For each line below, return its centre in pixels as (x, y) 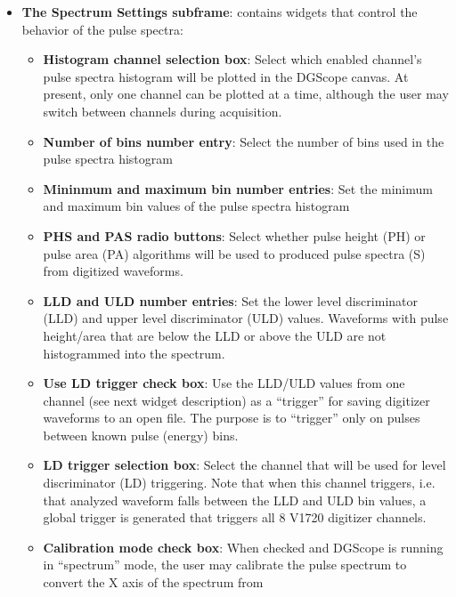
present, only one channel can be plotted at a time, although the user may (246, 94)
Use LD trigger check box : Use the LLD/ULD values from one (224, 383)
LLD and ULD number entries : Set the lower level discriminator (230, 300)
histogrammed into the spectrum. (134, 353)
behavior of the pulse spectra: (102, 29)
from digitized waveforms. (113, 271)
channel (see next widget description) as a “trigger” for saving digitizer (236, 400)
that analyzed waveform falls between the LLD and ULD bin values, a (235, 500)
